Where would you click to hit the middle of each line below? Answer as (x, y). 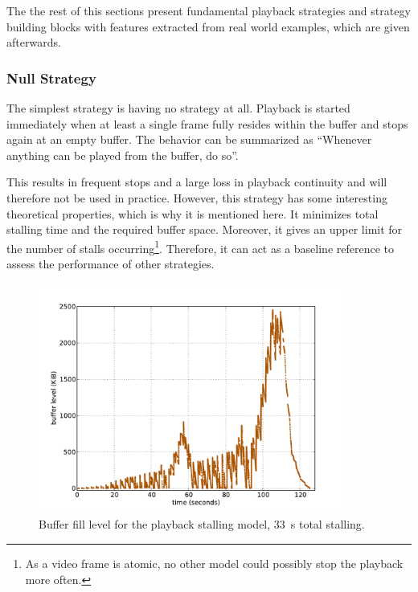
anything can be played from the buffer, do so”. (123, 155)
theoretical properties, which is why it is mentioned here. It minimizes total (193, 213)
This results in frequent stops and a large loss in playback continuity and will (197, 182)
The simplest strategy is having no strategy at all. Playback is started (178, 108)
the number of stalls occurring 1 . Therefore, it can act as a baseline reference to (201, 247)
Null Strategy (51, 78)
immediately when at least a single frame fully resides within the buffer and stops (207, 123)
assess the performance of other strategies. (111, 263)
